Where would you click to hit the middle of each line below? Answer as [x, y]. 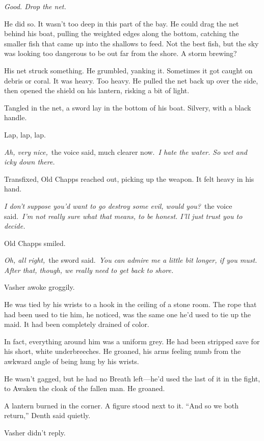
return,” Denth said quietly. [47, 415]
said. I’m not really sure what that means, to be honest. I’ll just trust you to [123, 216]
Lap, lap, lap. [25, 134]
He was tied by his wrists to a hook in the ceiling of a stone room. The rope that [130, 304]
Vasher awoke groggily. [39, 287]
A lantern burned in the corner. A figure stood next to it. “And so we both [122, 405]
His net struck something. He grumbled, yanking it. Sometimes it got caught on [128, 70]
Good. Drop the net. [35, 6]
